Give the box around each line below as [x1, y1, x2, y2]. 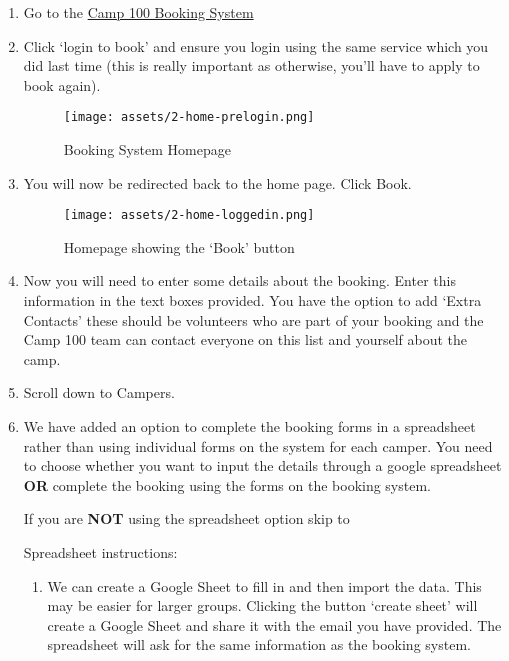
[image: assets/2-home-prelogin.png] [63, 110, 315, 125]
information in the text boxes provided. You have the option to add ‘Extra [23, 290, 482, 311]
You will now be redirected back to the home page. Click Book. [23, 172, 412, 193]
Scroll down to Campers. [23, 382, 175, 403]
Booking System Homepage [63, 139, 231, 160]
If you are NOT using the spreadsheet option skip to [23, 508, 350, 529]
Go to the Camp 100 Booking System [23, 2, 254, 22]
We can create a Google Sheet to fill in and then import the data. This [47, 575, 482, 596]
